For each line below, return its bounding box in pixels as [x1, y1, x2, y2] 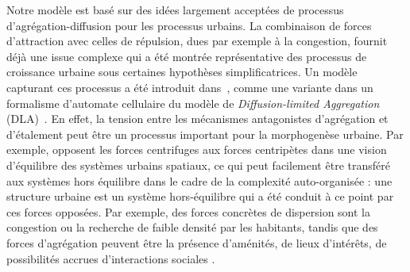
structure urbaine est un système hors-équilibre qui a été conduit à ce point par [6, 188, 394, 205]
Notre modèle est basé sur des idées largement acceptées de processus [6, 2, 344, 17]
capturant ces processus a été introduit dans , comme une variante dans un [6, 79, 373, 95]
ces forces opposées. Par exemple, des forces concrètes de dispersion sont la [6, 203, 371, 220]
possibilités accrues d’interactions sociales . [6, 250, 215, 266]
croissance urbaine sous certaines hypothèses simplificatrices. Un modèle [6, 63, 358, 80]
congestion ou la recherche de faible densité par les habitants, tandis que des [6, 219, 378, 236]
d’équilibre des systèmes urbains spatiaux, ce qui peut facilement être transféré [6, 156, 390, 173]
